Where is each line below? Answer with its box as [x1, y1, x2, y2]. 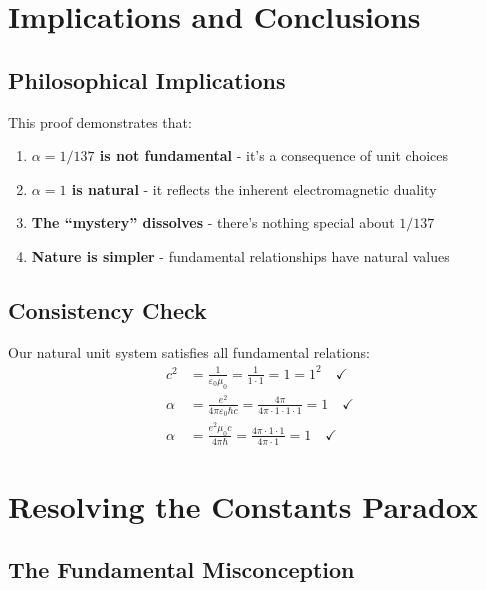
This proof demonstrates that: [8, 111, 192, 132]
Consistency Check [8, 294, 207, 325]
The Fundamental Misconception [8, 554, 355, 585]
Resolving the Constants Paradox [8, 485, 479, 526]
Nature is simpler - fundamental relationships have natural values [31, 245, 450, 266]
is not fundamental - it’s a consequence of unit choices [99, 145, 449, 166]
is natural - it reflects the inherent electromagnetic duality [71, 178, 437, 199]
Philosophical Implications [8, 64, 286, 95]
